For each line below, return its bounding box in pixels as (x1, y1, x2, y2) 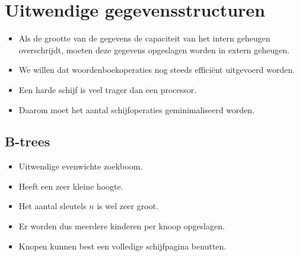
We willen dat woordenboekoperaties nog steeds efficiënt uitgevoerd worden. (18, 63, 295, 76)
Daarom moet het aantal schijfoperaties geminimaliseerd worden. (18, 103, 255, 116)
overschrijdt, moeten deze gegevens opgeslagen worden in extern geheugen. (18, 43, 290, 56)
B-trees (5, 132, 50, 151)
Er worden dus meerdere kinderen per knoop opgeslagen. (18, 220, 225, 232)
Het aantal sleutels (18, 200, 87, 212)
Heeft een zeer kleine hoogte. (18, 180, 123, 192)
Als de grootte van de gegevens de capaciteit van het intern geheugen (18, 32, 271, 44)
